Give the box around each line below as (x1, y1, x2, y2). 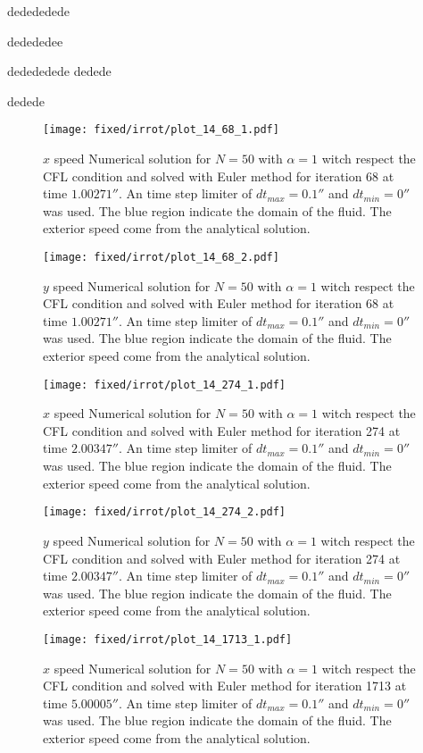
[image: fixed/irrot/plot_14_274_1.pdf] (43, 378, 286, 391)
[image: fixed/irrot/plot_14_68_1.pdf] (43, 123, 279, 137)
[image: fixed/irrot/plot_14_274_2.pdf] (43, 506, 286, 519)
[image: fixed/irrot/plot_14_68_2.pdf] (43, 251, 279, 264)
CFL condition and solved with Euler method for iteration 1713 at (43, 676, 407, 695)
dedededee (7, 31, 63, 50)
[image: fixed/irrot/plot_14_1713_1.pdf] (43, 632, 293, 646)
